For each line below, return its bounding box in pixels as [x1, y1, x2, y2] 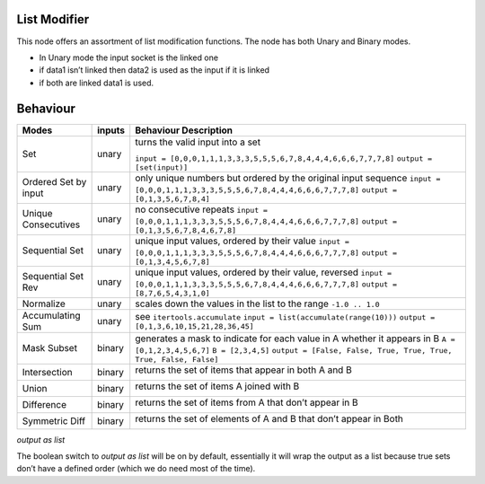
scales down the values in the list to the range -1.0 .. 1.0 [135, 297, 380, 310]
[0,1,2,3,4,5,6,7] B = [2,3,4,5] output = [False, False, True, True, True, [135, 346, 453, 355]
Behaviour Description [135, 124, 234, 136]
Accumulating [22, 309, 81, 321]
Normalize [22, 297, 66, 310]
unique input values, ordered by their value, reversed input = [135, 266, 392, 278]
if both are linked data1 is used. [39, 77, 154, 88]
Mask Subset [22, 342, 78, 355]
